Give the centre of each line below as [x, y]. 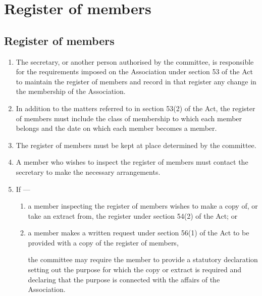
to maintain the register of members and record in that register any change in [136, 81]
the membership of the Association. [71, 91]
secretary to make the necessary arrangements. [88, 171]
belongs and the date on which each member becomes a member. [116, 128]
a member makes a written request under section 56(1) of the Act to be [139, 233]
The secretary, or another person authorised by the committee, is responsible [135, 61]
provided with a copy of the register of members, [103, 242]
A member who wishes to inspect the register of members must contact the [132, 162]
